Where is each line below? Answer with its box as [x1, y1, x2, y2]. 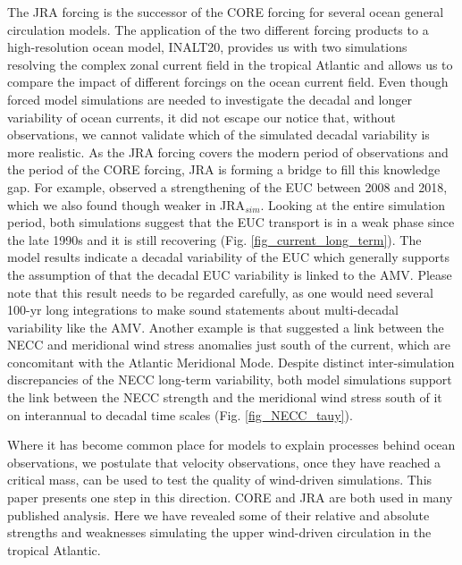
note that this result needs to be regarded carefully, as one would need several [7, 282, 433, 301]
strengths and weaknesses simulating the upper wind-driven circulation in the [7, 523, 432, 542]
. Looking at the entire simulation [260, 195, 445, 214]
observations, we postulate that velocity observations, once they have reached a [7, 452, 441, 471]
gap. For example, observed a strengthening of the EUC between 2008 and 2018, [7, 177, 448, 196]
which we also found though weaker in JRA [7, 195, 246, 214]
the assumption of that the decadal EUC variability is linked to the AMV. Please [7, 265, 452, 283]
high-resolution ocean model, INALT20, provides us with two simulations [7, 38, 407, 56]
